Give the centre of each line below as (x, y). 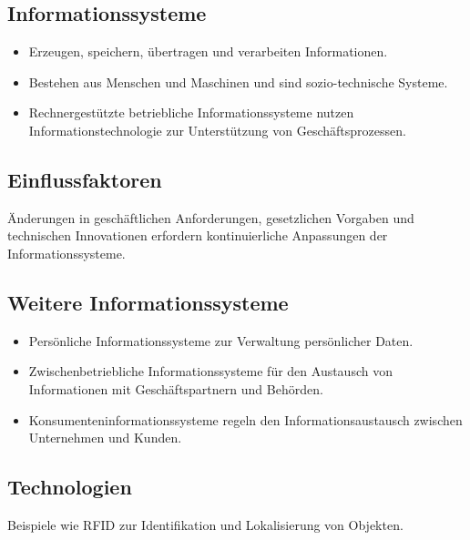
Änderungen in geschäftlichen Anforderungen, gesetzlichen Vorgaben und (211, 217)
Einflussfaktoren (85, 179)
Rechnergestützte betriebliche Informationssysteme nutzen (191, 112)
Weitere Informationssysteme (148, 302)
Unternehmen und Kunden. (105, 438)
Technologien (70, 487)
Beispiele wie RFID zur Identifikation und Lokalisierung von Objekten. (205, 524)
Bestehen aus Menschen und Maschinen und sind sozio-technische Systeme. (238, 82)
